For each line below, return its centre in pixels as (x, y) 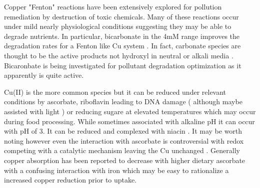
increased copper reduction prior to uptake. (70, 180)
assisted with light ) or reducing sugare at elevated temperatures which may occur (130, 111)
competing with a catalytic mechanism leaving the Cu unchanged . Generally (122, 150)
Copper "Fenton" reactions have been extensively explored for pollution (113, 6)
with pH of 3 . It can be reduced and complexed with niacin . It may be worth (123, 131)
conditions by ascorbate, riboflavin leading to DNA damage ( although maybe (123, 101)
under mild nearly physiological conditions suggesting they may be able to (118, 26)
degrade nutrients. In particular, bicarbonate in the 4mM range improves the (122, 36)
